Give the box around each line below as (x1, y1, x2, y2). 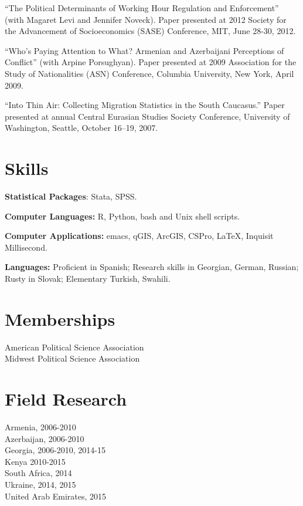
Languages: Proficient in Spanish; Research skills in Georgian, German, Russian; (5, 261, 299, 273)
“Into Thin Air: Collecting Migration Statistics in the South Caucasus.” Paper (5, 99, 285, 111)
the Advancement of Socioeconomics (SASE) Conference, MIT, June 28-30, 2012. (5, 25, 296, 37)
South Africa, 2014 (5, 467, 72, 479)
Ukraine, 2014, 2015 (5, 478, 76, 491)
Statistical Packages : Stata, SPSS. (5, 190, 137, 203)
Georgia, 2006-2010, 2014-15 (5, 444, 106, 456)
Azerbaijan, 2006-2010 (5, 432, 84, 444)
